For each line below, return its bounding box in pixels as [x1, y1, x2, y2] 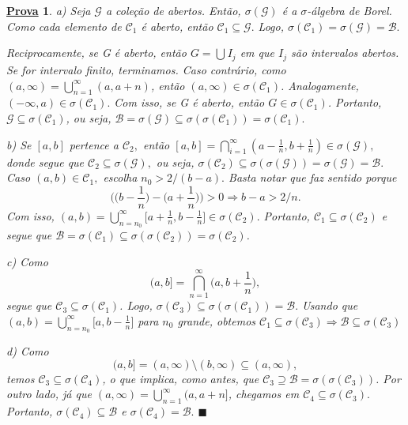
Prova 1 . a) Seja [6, 2, 91, 18]
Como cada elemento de [6, 17, 122, 34]
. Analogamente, [280, 77, 359, 93]
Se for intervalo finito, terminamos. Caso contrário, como [6, 61, 286, 77]
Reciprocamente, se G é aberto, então [6, 44, 187, 61]
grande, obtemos [177, 312, 256, 329]
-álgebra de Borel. [307, 2, 392, 18]
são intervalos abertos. [291, 44, 399, 61]
